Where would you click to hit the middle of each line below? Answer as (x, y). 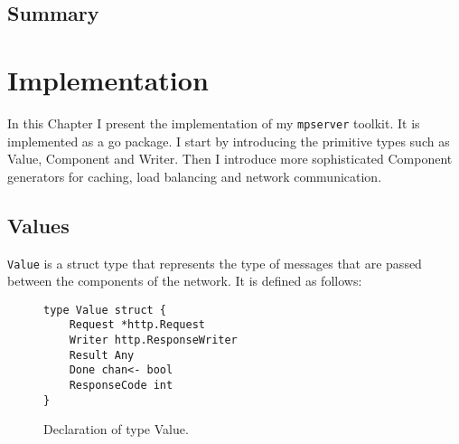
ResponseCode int (121, 386)
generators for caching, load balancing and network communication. (195, 176)
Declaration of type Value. (116, 429)
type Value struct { (105, 310)
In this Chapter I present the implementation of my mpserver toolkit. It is (214, 123)
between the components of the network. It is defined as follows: (185, 281)
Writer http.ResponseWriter (153, 340)
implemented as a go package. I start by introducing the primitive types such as (229, 141)
